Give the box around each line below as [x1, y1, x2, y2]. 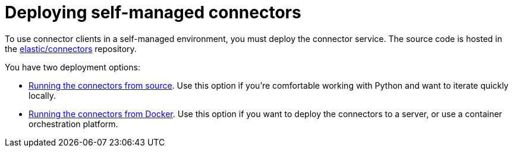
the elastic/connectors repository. [5, 43, 137, 54]
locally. [29, 90, 56, 101]
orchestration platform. [29, 118, 118, 129]
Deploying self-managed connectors [5, 2, 301, 22]
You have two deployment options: [5, 62, 140, 72]
